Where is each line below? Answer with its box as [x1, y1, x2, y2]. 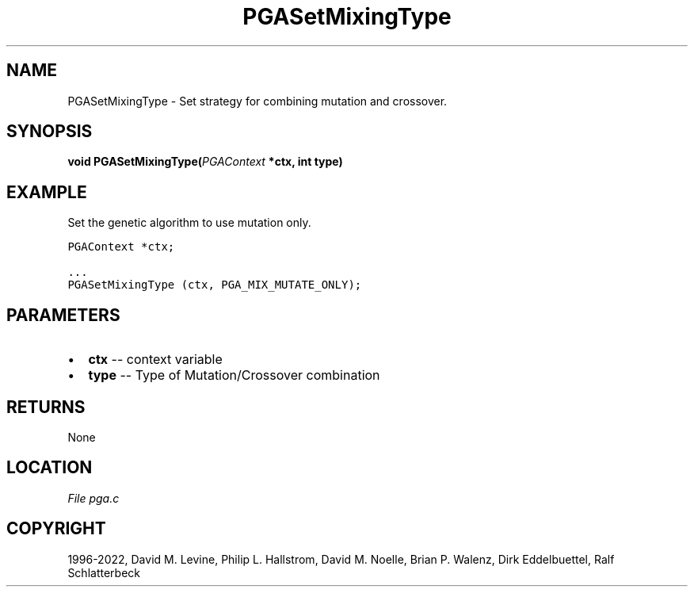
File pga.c [67, 491, 120, 505]
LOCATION [6, 457, 93, 478]
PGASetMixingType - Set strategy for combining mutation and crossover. [67, 94, 448, 108]
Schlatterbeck [67, 565, 140, 580]
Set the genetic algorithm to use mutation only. [67, 216, 311, 230]
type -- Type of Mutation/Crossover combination [88, 367, 380, 384]
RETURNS [6, 396, 86, 417]
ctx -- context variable [88, 351, 223, 368]
